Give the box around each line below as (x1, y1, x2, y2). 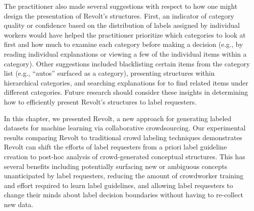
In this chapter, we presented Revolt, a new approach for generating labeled (4, 113, 231, 123)
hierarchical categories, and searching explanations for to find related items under (4, 77, 249, 87)
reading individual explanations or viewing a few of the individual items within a (4, 48, 247, 59)
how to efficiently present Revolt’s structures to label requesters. (4, 96, 197, 106)
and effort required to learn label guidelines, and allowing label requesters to (4, 180, 233, 190)
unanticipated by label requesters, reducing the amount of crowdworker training (4, 170, 244, 181)
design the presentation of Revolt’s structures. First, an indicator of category (4, 10, 234, 21)
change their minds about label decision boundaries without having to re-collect (4, 190, 243, 200)
